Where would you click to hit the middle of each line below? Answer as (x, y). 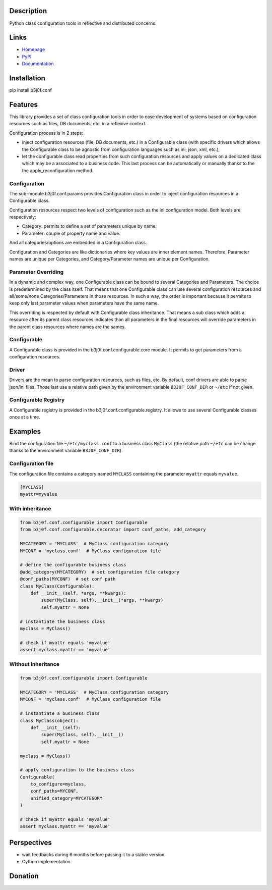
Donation (24, 876)
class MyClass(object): (49, 720)
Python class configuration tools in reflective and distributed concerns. (83, 23)
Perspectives (31, 842)
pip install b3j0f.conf (31, 90)
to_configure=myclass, (58, 784)
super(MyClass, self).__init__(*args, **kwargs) (102, 600)
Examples (25, 431)
